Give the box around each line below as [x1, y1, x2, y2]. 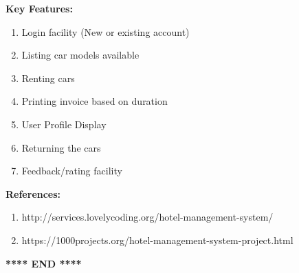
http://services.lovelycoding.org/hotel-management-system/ [21, 210, 274, 224]
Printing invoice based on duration [21, 94, 168, 108]
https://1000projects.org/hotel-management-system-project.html [21, 232, 294, 247]
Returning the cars [21, 140, 101, 154]
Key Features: [5, 1, 73, 15]
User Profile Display [21, 117, 107, 131]
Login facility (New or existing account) [21, 24, 190, 39]
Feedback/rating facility [21, 163, 122, 178]
